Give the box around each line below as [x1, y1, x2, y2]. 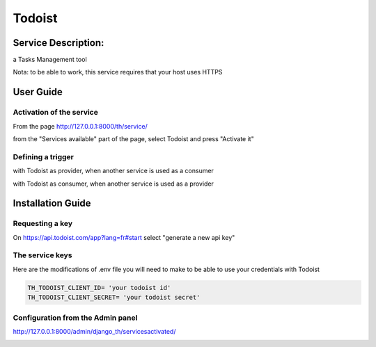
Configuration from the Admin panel [13, 313, 138, 323]
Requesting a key [13, 219, 73, 229]
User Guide [13, 86, 63, 98]
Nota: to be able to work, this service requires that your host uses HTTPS [13, 68, 223, 76]
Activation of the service [13, 108, 99, 118]
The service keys [13, 250, 72, 260]
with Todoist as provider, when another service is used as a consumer [13, 167, 214, 175]
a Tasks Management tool [13, 56, 87, 64]
